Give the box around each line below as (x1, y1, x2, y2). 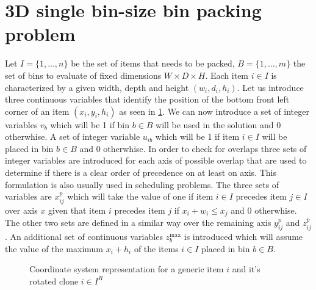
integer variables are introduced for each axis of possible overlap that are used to (5, 154, 307, 167)
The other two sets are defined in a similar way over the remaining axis (5, 216, 271, 229)
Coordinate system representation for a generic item (29, 263, 224, 275)
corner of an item (5, 104, 70, 117)
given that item (48, 203, 106, 216)
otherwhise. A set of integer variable (5, 130, 140, 143)
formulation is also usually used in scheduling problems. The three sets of (5, 178, 279, 190)
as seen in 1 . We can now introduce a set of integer (119, 104, 309, 117)
